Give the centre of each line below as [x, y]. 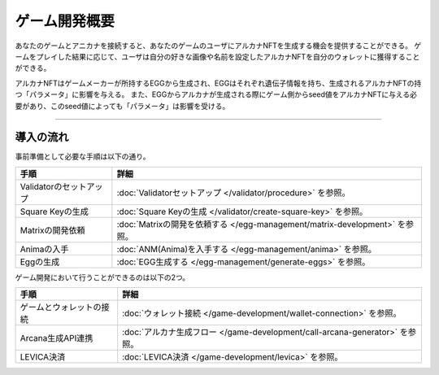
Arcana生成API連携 [57, 338]
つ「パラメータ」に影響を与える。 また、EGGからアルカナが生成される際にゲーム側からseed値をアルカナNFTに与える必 [216, 94]
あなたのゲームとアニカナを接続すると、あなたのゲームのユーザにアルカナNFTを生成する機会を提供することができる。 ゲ [218, 46]
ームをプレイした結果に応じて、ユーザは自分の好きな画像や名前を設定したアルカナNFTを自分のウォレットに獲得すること [217, 56]
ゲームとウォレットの [61, 307]
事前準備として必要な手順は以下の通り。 [83, 157]
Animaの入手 [44, 249]
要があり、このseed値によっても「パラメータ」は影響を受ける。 [122, 106]
